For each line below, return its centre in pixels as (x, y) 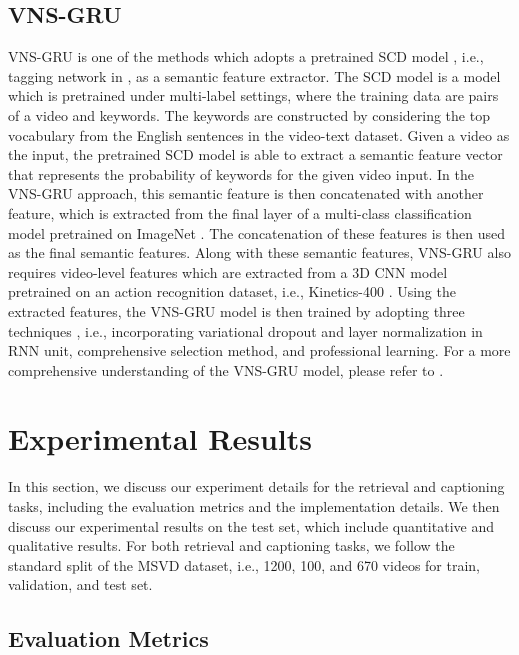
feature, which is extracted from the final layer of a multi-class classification (240, 212)
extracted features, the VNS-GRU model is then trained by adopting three (236, 310)
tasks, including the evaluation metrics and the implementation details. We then (254, 506)
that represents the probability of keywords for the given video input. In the (241, 173)
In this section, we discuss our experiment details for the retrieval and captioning (256, 486)
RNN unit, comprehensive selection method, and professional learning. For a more (259, 350)
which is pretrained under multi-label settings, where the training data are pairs (253, 95)
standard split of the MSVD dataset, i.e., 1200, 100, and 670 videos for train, (244, 564)
